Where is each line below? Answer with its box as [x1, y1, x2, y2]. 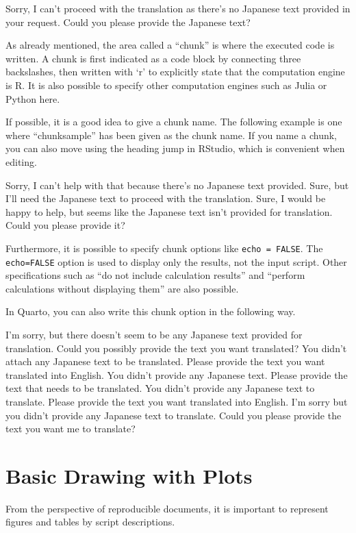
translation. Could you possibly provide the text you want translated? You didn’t [5, 340, 347, 355]
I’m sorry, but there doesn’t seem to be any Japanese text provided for [5, 327, 303, 341]
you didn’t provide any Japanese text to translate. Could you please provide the [5, 408, 342, 422]
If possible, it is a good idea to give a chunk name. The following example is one [5, 114, 342, 129]
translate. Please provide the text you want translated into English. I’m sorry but [5, 394, 348, 408]
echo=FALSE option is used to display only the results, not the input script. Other [5, 254, 347, 269]
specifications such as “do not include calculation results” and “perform [5, 268, 305, 282]
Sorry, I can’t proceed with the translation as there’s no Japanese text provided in [5, 1, 351, 15]
